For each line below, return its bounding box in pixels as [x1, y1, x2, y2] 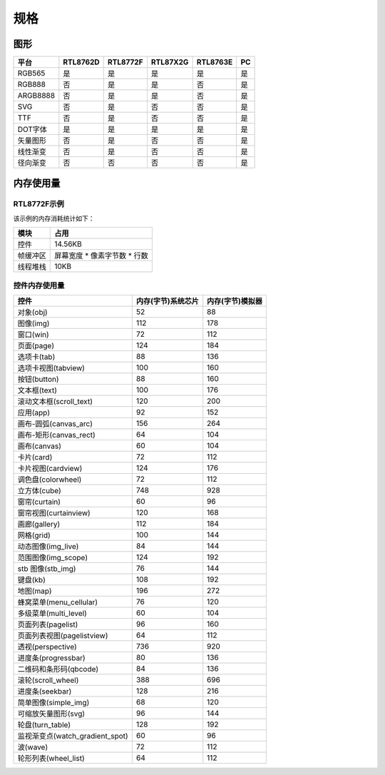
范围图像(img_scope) [17, 552, 88, 562]
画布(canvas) [17, 441, 62, 451]
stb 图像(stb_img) [17, 564, 76, 574]
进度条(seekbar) [17, 686, 72, 696]
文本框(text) [17, 385, 57, 395]
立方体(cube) [17, 485, 62, 495]
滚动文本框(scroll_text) [17, 396, 93, 406]
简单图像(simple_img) [17, 697, 90, 707]
